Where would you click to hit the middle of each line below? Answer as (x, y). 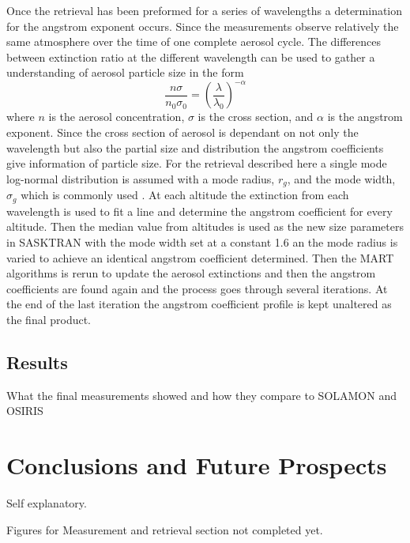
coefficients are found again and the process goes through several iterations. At (197, 288)
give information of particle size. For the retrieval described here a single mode (197, 163)
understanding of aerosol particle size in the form (125, 72)
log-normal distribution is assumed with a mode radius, (141, 178)
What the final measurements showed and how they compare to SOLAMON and (201, 395)
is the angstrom (365, 117)
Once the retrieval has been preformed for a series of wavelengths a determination (205, 10)
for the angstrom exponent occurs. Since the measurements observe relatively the (203, 26)
